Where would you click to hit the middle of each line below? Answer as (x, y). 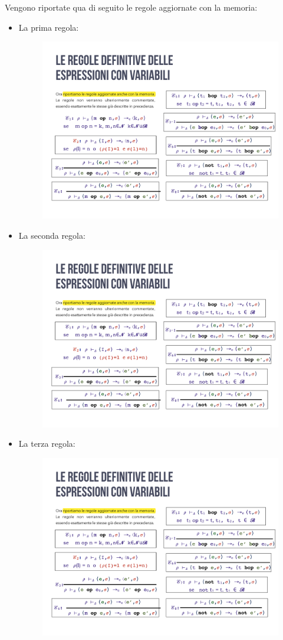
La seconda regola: (52, 235)
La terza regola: (47, 444)
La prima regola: (49, 27)
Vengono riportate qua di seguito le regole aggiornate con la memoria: (131, 7)
